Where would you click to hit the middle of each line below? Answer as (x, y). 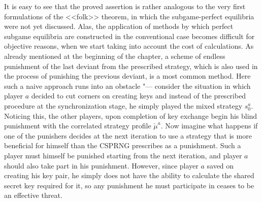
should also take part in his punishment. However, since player (101, 165)
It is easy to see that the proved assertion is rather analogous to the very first (125, 6)
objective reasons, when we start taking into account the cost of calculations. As (129, 46)
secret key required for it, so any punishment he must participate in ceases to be (129, 185)
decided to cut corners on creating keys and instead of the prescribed (139, 96)
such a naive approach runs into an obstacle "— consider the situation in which (127, 86)
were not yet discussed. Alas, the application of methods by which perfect (119, 26)
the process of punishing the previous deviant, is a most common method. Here (127, 76)
